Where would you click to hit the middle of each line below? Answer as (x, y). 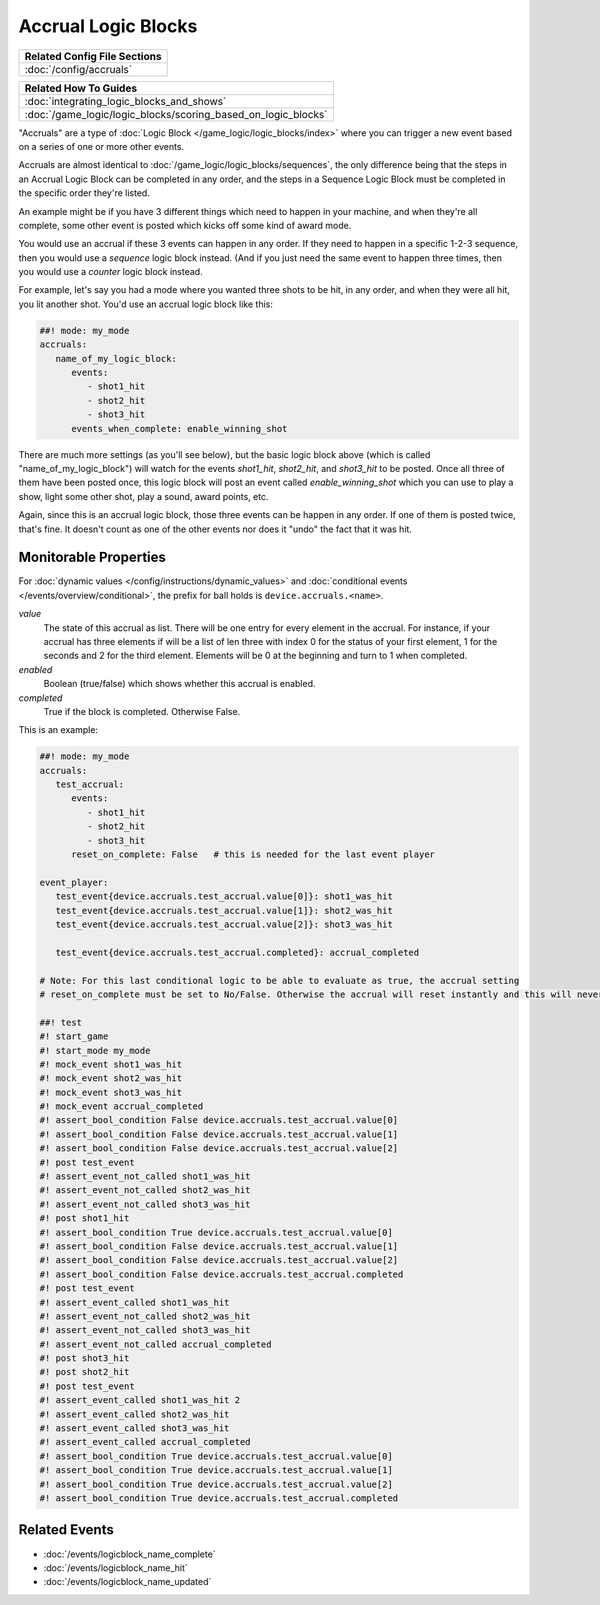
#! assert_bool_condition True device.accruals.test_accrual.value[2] (216, 1484)
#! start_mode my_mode (95, 1050)
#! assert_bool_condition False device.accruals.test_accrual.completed (221, 1274)
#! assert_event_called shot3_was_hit (134, 1428)
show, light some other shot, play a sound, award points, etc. (143, 496)
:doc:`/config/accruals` (78, 69)
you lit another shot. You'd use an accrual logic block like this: (146, 304)
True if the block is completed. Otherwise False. (142, 711)
